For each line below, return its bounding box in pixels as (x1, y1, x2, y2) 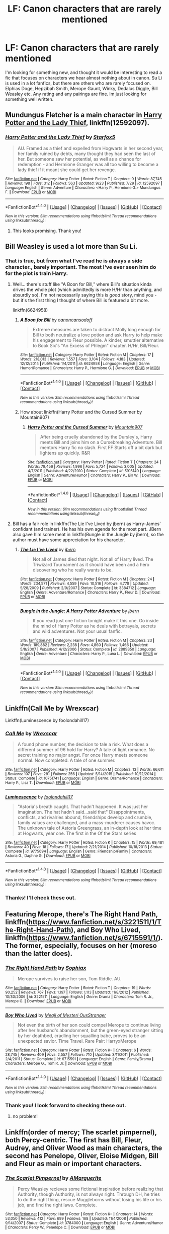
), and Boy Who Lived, (70, 925, 141, 934)
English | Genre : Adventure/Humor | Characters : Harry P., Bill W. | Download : (27, 473, 161, 478)
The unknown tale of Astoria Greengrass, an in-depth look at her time (17, 825, 162, 831)
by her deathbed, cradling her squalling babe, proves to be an (17, 1033, 146, 1039)
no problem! (12, 1113, 38, 1119)
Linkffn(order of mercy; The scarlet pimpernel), (5, 1128, 157, 1136)
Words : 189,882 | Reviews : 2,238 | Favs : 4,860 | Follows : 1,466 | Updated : (20, 642, 148, 647)
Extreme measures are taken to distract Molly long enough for (32, 327, 161, 333)
